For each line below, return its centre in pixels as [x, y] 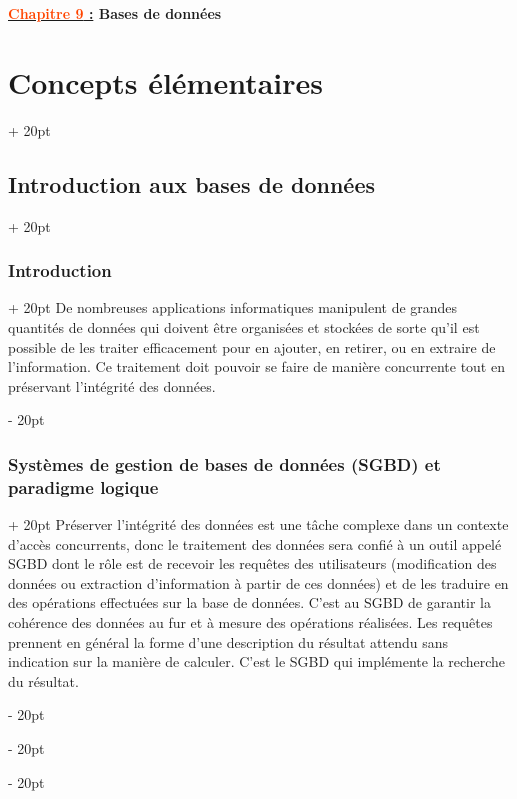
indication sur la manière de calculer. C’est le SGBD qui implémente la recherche [257, 661]
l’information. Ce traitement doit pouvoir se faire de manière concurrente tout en [256, 366]
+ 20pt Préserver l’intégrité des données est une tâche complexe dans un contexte [258, 524]
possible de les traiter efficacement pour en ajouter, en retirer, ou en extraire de [252, 346]
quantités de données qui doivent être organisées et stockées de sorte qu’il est [244, 326]
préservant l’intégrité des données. [112, 385]
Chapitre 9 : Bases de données [115, 13]
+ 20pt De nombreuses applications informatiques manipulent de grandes [233, 307]
